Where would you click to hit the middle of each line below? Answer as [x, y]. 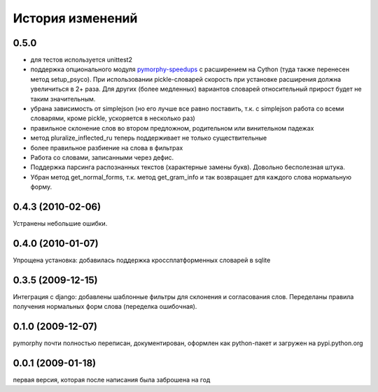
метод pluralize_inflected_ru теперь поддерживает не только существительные [149, 138]
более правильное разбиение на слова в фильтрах [107, 147]
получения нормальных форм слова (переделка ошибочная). [105, 307]
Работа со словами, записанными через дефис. [102, 157]
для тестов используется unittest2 [82, 60]
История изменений [75, 18]
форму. [41, 187]
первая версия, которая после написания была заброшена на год [112, 380]
